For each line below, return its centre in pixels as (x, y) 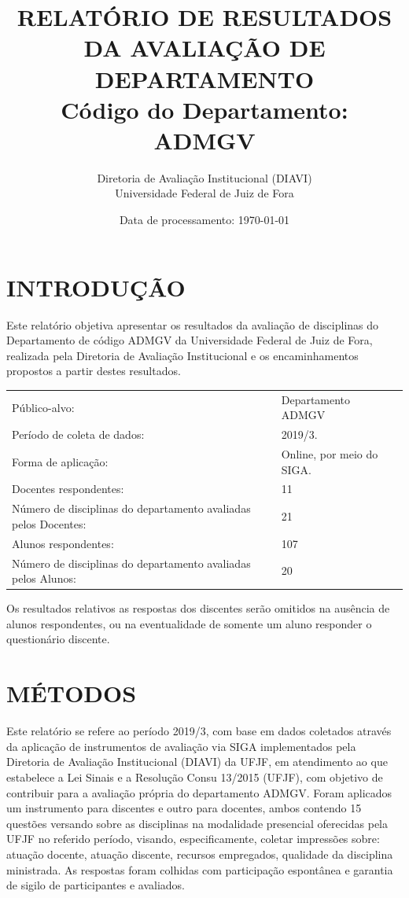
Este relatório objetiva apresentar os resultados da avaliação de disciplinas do (193, 324)
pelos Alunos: (44, 578)
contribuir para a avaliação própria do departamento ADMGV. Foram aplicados (199, 792)
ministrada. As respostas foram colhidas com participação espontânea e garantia (200, 869)
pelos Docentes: (49, 523)
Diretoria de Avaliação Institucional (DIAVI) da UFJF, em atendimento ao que (197, 762)
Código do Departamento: (204, 109)
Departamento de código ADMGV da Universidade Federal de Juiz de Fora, (190, 340)
